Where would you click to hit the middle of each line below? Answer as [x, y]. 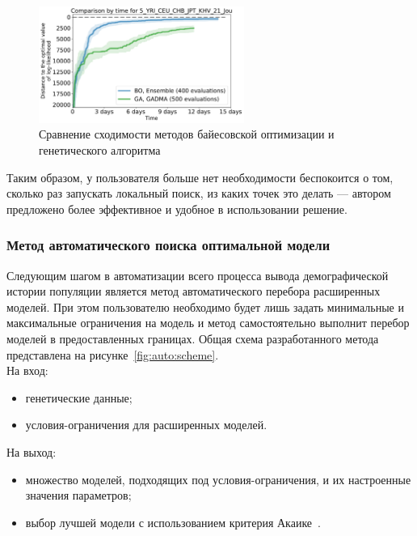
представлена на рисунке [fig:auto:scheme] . [113, 354]
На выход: [32, 451]
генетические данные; [79, 397]
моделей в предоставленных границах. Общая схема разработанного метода [193, 338]
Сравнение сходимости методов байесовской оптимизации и [187, 134]
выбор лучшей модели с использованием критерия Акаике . [173, 522]
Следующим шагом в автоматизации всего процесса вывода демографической [198, 275]
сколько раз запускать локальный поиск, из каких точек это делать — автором [199, 193]
